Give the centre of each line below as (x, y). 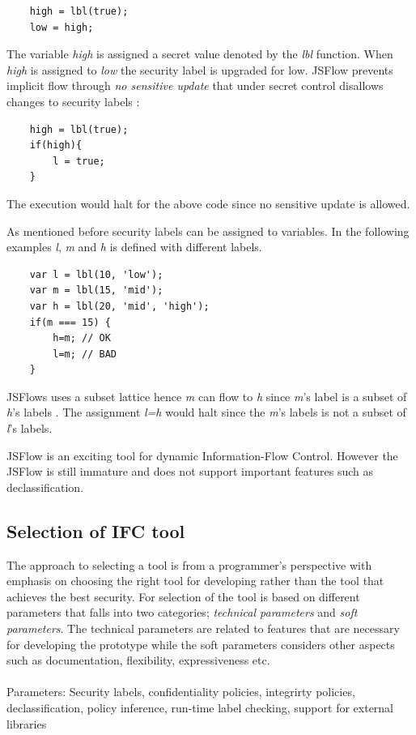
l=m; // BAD (85, 354)
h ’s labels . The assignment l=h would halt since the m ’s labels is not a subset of (206, 412)
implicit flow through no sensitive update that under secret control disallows (195, 85)
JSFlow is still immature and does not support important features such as (190, 471)
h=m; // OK (82, 338)
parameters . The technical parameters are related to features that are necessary (203, 628)
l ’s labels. (30, 428)
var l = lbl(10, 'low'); (96, 274)
